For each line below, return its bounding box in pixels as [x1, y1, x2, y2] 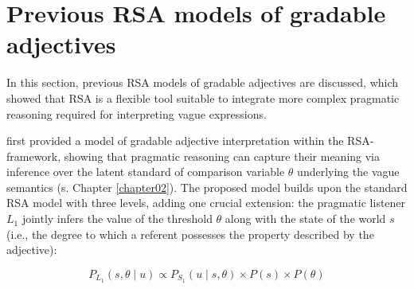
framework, [6, 147, 61, 164]
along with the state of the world [225, 210, 386, 227]
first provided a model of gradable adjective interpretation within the [6, 132, 344, 149]
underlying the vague [297, 163, 400, 180]
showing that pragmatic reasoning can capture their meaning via [64, 147, 381, 164]
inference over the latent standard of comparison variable [6, 163, 285, 180]
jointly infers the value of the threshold [21, 210, 213, 227]
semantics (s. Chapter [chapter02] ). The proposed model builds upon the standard [6, 178, 408, 195]
